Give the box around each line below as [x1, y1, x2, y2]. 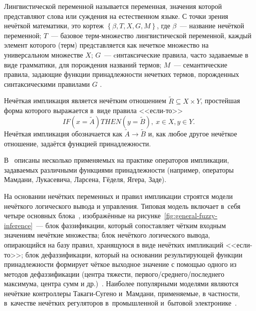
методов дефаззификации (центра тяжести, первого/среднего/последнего [4, 268, 225, 279]
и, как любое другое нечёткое [148, 128, 237, 138]
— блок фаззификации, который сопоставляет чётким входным [36, 220, 226, 230]
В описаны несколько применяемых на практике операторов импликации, [4, 155, 229, 165]
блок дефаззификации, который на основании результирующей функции [25, 249, 243, 259]
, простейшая [200, 95, 240, 106]
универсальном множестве [4, 49, 83, 60]
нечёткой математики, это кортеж [4, 20, 104, 31]
